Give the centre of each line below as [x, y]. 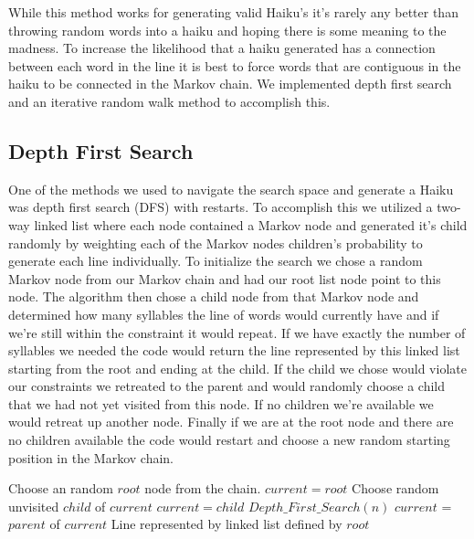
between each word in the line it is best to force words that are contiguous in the [235, 65]
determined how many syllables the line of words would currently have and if [224, 314]
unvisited [34, 506]
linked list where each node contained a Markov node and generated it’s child [251, 224]
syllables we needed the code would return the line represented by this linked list [234, 350]
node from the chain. [203, 488]
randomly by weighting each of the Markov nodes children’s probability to [216, 243]
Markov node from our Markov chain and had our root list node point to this [225, 278]
